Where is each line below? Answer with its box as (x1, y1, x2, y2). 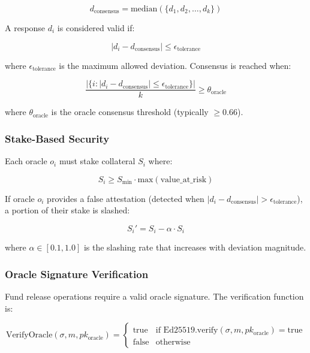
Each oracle (5, 155, 47, 167)
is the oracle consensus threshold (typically (51, 105, 209, 118)
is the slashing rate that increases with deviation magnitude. (83, 241, 306, 254)
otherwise (155, 338, 191, 347)
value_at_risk (160, 175, 207, 184)
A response (5, 22, 46, 34)
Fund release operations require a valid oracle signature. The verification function (5, 290, 304, 303)
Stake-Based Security (5, 131, 110, 146)
